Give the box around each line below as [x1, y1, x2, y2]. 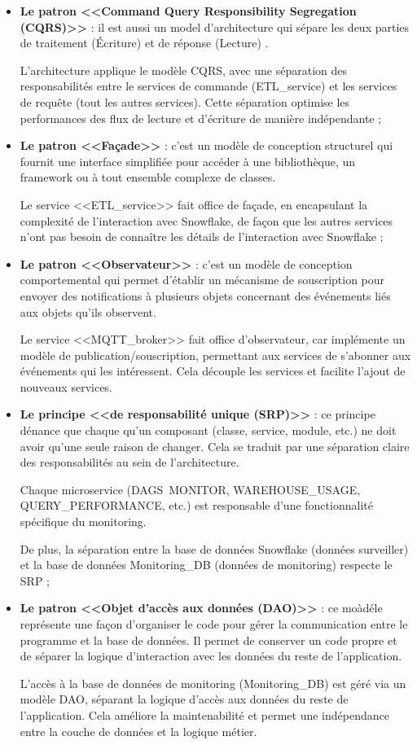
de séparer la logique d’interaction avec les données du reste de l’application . [20, 647, 402, 664]
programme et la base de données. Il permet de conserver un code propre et [20, 631, 397, 648]
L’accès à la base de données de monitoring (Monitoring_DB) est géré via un [20, 674, 406, 691]
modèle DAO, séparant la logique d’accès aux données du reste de [20, 690, 349, 708]
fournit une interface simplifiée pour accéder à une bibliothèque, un [20, 152, 356, 169]
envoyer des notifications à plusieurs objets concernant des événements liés [20, 287, 391, 304]
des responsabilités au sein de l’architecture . [20, 454, 239, 471]
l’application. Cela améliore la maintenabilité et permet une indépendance [20, 706, 389, 723]
